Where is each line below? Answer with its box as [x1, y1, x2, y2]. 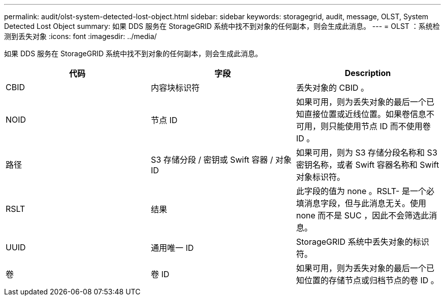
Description [344, 68, 391, 78]
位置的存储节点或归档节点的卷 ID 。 [304, 275, 439, 285]
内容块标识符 [150, 83, 200, 93]
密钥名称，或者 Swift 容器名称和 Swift [296, 160, 439, 170]
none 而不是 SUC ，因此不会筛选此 [296, 210, 429, 220]
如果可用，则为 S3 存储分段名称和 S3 [296, 147, 437, 158]
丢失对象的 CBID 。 [296, 83, 369, 93]
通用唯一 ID [150, 243, 194, 253]
